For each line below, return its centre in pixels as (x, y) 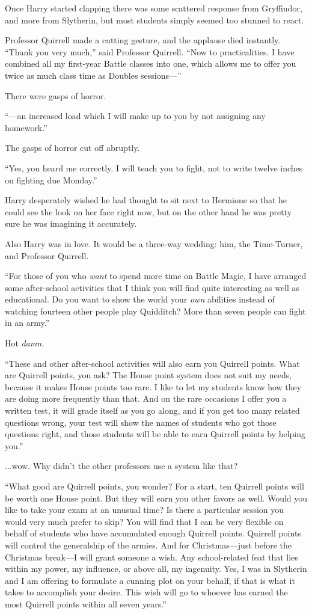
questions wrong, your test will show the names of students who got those (141, 422)
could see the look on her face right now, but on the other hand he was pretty (148, 211)
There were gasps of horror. (56, 95)
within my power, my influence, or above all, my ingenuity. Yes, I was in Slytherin (156, 569)
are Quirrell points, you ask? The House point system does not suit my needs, (148, 375)
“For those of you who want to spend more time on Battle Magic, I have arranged (156, 276)
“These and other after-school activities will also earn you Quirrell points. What (152, 363)
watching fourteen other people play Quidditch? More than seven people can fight (155, 311)
